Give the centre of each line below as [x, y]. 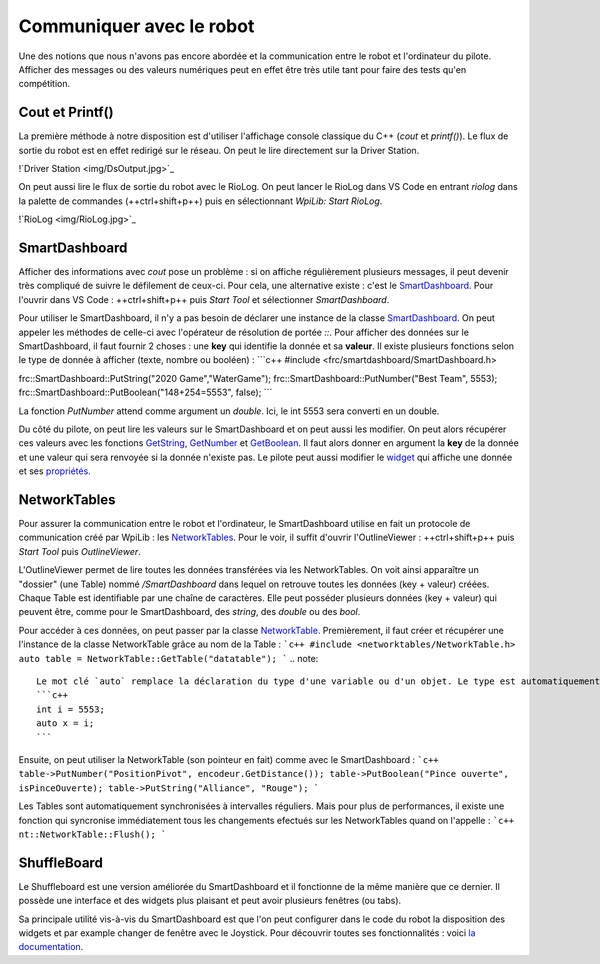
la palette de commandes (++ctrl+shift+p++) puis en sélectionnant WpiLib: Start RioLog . [200, 201]
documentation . [51, 947]
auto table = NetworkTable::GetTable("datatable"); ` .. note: [168, 658]
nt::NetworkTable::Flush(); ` [92, 834]
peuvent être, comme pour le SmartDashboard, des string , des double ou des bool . [189, 612]
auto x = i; [65, 723]
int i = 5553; [70, 709]
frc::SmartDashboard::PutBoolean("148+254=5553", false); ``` [145, 392]
